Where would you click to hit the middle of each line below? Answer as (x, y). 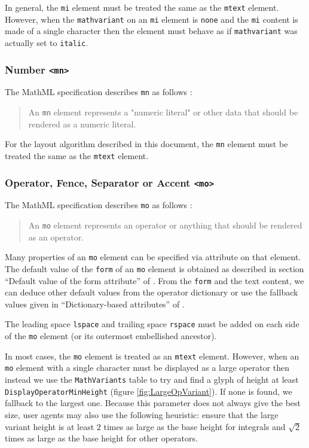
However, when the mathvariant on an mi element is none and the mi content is (152, 19)
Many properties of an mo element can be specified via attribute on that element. (153, 257)
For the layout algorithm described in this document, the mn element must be (146, 144)
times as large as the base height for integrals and (195, 426)
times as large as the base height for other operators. (101, 438)
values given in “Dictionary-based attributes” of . (95, 304)
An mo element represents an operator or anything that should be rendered (165, 225)
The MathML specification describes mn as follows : (99, 92)
